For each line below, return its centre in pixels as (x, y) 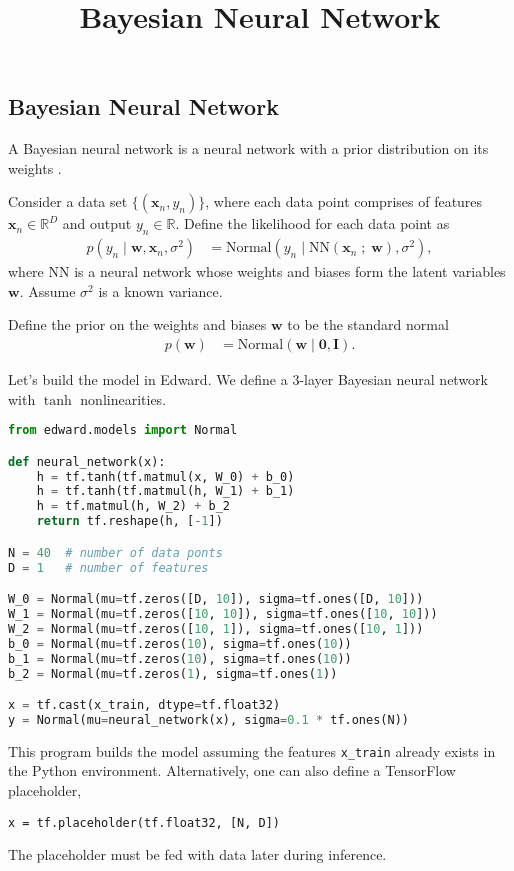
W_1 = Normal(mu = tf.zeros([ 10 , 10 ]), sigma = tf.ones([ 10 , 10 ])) (223, 614)
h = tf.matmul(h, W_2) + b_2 (133, 506)
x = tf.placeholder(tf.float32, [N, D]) (144, 822)
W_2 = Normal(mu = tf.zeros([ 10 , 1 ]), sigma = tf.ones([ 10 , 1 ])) (216, 628)
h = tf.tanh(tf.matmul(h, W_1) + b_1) (165, 491)
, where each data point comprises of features (344, 201)
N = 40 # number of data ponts (115, 552)
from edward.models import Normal (123, 430)
